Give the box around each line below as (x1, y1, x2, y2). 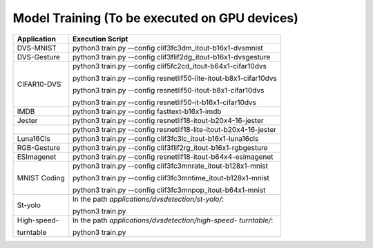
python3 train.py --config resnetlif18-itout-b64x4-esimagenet (73, 152, 274, 162)
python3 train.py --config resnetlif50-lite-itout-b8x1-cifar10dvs (73, 73, 278, 83)
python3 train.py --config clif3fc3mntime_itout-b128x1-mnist (73, 173, 269, 182)
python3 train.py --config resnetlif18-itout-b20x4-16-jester (73, 115, 264, 125)
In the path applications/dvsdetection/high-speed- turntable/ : (73, 215, 274, 225)
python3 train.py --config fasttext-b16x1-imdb (73, 106, 222, 116)
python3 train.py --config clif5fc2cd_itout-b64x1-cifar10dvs (73, 61, 267, 70)
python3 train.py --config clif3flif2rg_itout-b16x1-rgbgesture (73, 142, 269, 152)
